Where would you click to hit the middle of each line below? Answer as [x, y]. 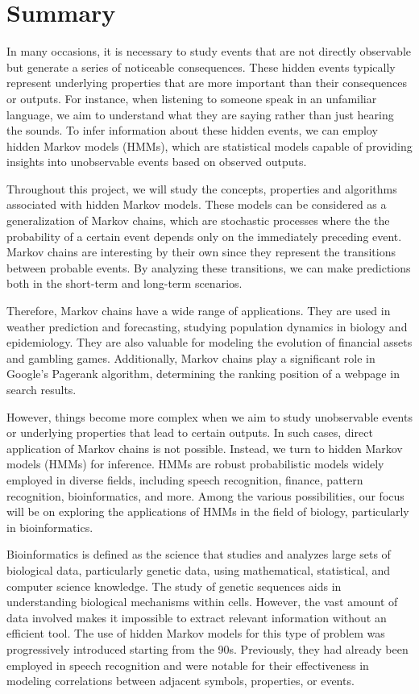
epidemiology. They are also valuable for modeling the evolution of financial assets [209, 342]
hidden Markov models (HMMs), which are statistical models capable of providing [209, 145]
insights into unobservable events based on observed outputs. [157, 162]
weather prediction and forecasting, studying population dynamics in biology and [207, 326]
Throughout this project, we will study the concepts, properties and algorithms [202, 188]
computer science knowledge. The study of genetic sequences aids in [174, 586]
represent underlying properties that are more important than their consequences [207, 83]
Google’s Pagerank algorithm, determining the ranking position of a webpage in [203, 374]
